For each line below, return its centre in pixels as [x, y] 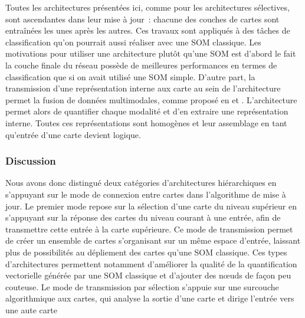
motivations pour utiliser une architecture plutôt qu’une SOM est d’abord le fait [151, 53]
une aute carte [31, 309]
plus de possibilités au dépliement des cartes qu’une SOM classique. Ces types [146, 252]
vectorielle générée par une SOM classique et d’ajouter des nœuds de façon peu [148, 275]
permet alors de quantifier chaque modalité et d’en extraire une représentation [147, 111]
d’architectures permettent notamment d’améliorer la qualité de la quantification [151, 263]
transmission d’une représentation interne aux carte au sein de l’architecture [143, 88]
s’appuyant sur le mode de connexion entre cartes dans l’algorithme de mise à [146, 194]
